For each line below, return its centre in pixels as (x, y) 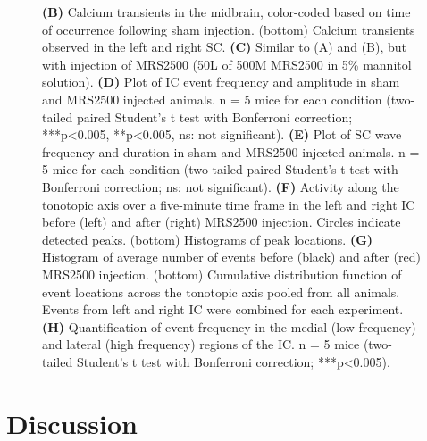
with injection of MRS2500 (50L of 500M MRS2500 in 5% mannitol (227, 64)
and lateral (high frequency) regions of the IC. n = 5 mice (201, 344)
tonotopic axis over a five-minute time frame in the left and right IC (229, 204)
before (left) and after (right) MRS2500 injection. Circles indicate (222, 222)
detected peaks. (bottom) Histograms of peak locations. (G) (208, 239)
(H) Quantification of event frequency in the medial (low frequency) (229, 326)
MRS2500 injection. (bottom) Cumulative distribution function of (222, 274)
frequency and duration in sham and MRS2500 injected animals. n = (231, 151)
